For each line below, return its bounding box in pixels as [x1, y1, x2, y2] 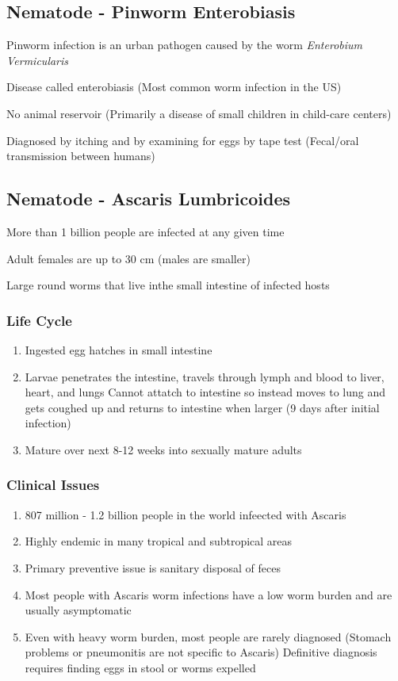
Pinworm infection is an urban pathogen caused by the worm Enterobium [6, 36, 362, 53]
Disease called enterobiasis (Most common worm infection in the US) [6, 78, 342, 95]
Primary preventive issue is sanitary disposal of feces [25, 559, 281, 576]
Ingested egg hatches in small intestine [25, 341, 212, 358]
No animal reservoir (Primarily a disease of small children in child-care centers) [6, 105, 392, 121]
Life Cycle [6, 310, 72, 330]
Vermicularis [6, 52, 69, 68]
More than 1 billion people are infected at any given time [6, 223, 285, 239]
